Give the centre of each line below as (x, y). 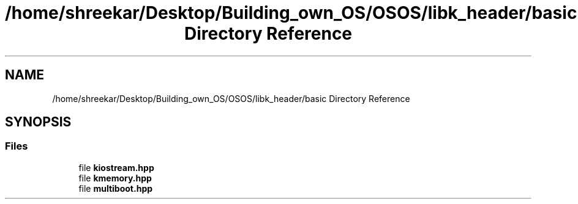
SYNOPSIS (38, 122)
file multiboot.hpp (116, 188)
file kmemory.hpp (115, 178)
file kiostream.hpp (116, 167)
